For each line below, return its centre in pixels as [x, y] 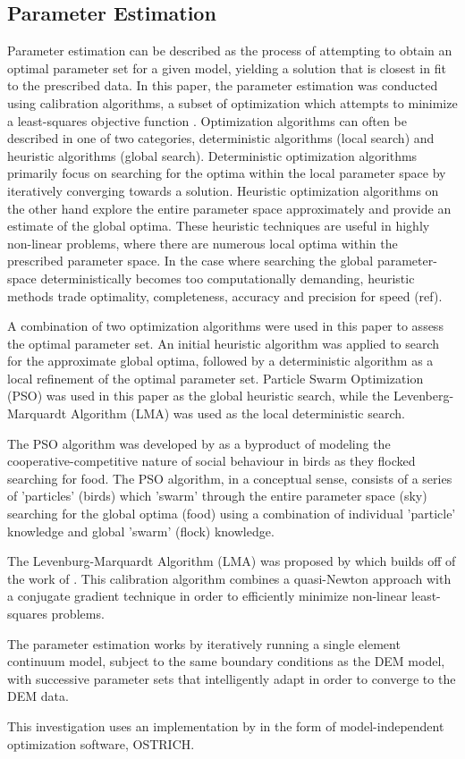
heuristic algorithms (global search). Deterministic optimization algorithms [212, 155]
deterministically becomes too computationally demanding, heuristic [228, 278]
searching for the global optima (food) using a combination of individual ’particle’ [232, 514]
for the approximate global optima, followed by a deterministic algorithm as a [220, 361]
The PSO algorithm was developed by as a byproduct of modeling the [199, 443]
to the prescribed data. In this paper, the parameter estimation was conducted [223, 85]
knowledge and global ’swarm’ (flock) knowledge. [141, 531]
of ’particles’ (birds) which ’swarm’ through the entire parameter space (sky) [217, 496]
